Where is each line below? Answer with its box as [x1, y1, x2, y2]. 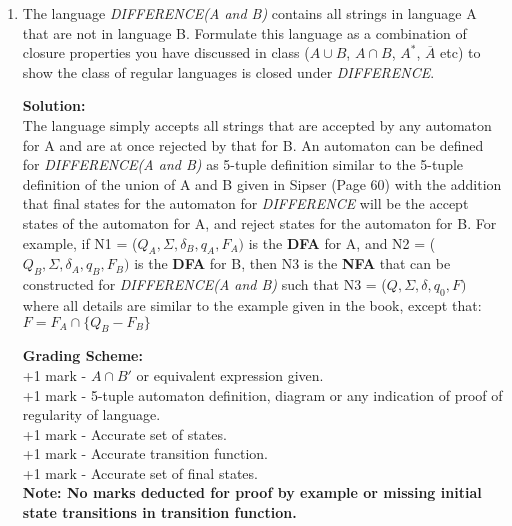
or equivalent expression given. [136, 364, 324, 385]
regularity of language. [22, 404, 161, 425]
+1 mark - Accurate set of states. [22, 423, 227, 444]
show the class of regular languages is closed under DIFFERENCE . [22, 61, 435, 82]
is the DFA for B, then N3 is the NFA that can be [134, 253, 451, 274]
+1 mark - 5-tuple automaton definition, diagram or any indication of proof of [22, 384, 503, 405]
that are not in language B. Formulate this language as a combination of [22, 22, 467, 43]
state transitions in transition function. [22, 502, 297, 523]
